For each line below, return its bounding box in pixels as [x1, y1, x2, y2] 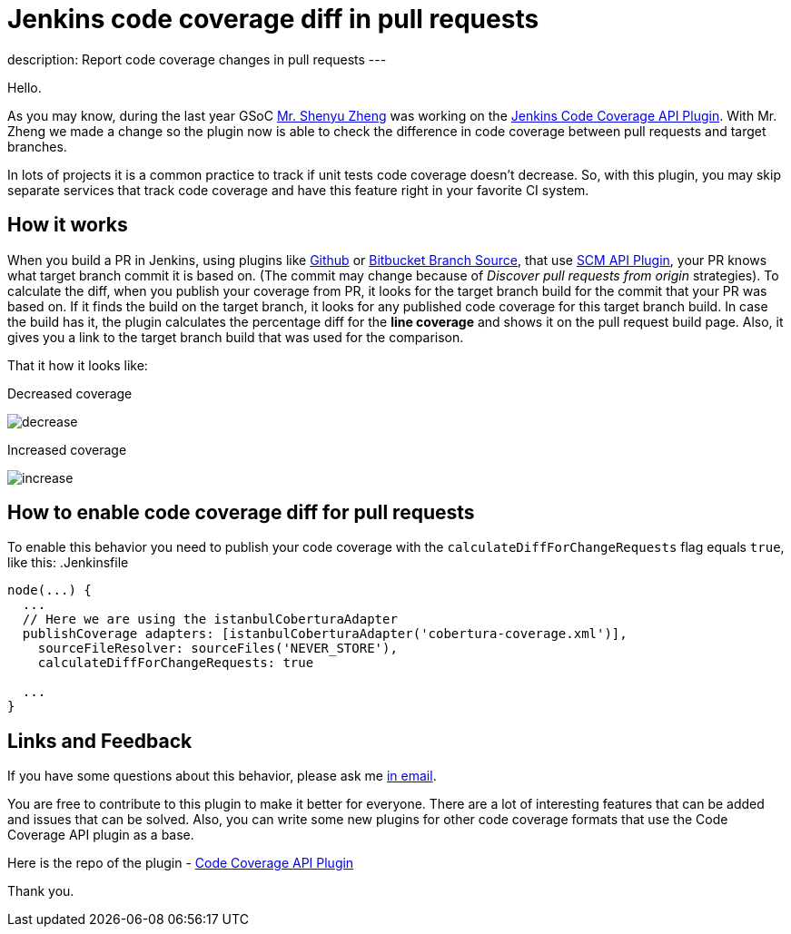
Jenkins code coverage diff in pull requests [7, 4, 539, 34]
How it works [7, 213, 128, 237]
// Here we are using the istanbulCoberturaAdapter [22, 612, 398, 627]
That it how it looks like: [7, 357, 148, 373]
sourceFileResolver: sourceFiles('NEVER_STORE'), [37, 641, 398, 656]
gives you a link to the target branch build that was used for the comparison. [7, 329, 464, 345]
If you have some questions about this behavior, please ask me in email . [7, 768, 437, 784]
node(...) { [7, 583, 92, 598]
